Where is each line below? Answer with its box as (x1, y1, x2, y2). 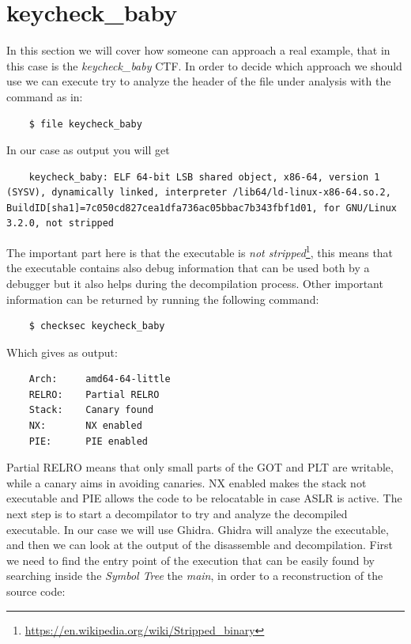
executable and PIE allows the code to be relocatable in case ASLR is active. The (6, 490, 402, 506)
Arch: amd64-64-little (28, 373, 171, 385)
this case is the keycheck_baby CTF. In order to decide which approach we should (6, 57, 402, 74)
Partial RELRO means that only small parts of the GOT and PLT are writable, (6, 459, 394, 475)
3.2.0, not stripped (6, 218, 115, 229)
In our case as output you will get (6, 142, 170, 158)
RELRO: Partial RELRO (28, 388, 160, 400)
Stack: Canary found (28, 404, 154, 416)
